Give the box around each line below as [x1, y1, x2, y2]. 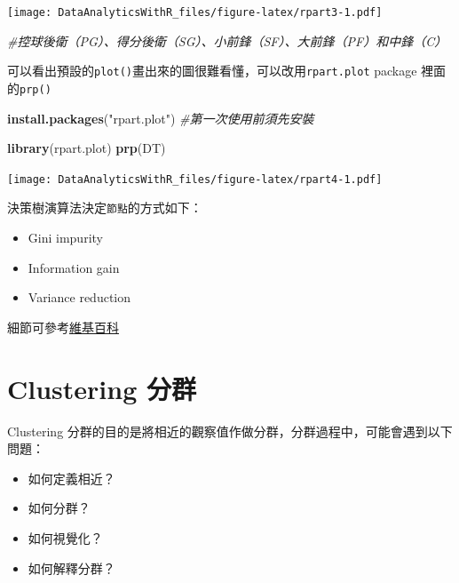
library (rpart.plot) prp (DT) [7, 139, 166, 157]
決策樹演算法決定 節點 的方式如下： [7, 198, 202, 217]
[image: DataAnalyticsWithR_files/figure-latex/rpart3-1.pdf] [7, 6, 383, 19]
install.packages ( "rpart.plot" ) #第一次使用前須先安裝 [7, 108, 314, 127]
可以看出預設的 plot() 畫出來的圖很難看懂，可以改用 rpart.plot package [7, 61, 417, 80]
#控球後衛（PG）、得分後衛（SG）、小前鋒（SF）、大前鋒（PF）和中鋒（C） [7, 31, 447, 50]
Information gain [28, 258, 120, 276]
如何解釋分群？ [28, 558, 115, 577]
